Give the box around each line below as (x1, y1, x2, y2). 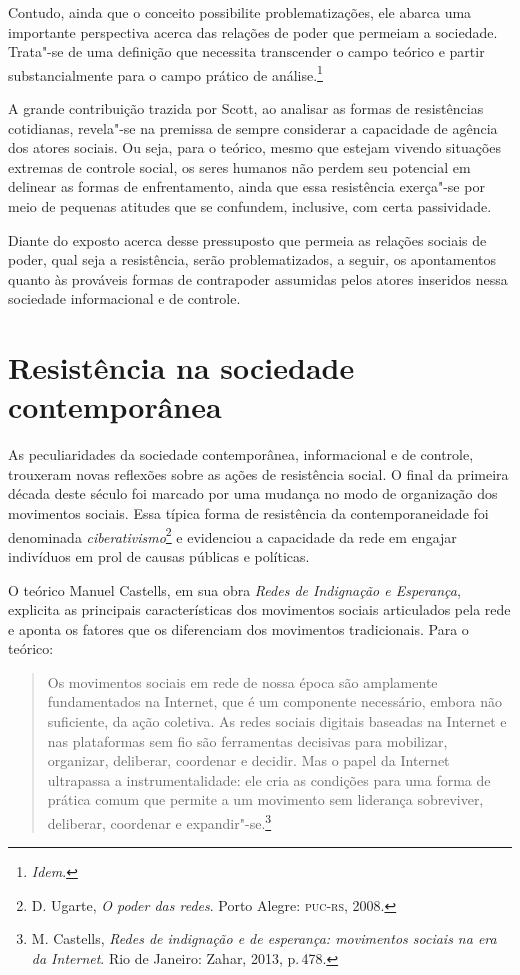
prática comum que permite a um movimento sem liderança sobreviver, (47, 789, 484, 810)
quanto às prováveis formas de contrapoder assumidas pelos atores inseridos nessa (8, 268, 508, 289)
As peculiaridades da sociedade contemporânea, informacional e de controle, (8, 444, 474, 465)
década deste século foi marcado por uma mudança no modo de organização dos (8, 483, 498, 504)
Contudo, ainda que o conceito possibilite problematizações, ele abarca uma (8, 2, 472, 22)
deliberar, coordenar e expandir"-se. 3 (47, 810, 272, 833)
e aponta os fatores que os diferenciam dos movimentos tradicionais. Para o (8, 618, 469, 639)
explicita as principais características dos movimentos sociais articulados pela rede (8, 599, 511, 620)
